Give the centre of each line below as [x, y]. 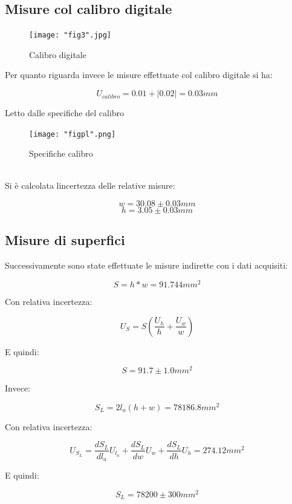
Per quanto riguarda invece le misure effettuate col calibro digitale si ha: [139, 75]
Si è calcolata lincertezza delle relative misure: [90, 185]
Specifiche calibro [61, 153]
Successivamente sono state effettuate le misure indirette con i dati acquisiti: [146, 265]
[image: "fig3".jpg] [70, 35]
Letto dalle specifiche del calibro [65, 113]
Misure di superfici [65, 240]
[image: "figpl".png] [73, 134]
